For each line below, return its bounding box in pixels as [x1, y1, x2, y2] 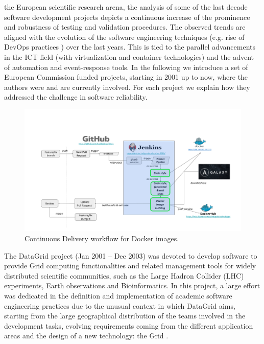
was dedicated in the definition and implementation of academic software [4, 290, 232, 301]
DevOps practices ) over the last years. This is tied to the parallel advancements [4, 41, 255, 52]
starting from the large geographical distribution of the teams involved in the [4, 310, 246, 321]
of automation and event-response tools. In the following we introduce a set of [4, 61, 248, 72]
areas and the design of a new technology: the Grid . [4, 330, 169, 341]
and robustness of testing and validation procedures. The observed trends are [4, 21, 246, 32]
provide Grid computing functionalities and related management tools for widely [4, 260, 256, 271]
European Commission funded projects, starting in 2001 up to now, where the [4, 72, 248, 82]
